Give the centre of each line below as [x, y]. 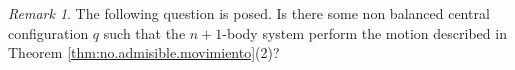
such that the [144, 32]
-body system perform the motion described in [364, 32]
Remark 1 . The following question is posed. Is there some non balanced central [249, 13]
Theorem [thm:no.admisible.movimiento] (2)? [144, 52]
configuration [48, 32]
